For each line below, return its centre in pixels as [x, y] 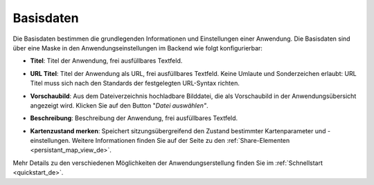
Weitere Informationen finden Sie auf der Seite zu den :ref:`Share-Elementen [181, 141]
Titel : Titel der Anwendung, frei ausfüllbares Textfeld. [106, 61]
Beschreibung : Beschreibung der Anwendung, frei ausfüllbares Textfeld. [134, 118]
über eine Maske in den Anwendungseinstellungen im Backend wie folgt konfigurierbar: [138, 48]
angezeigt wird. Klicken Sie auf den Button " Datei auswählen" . [119, 105]
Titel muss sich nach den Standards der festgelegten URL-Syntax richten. [135, 84]
